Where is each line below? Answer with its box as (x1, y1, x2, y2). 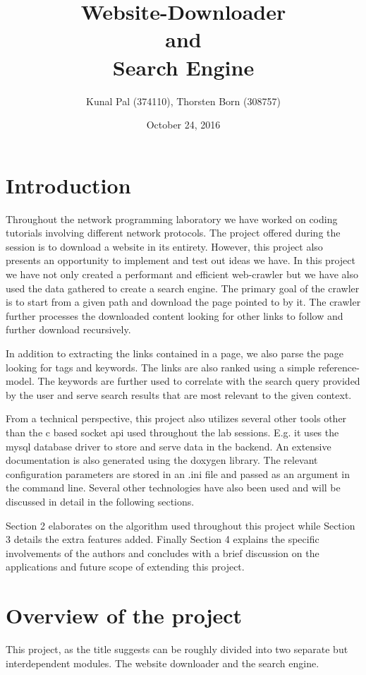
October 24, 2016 (146, 117, 221, 132)
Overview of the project (6, 601, 243, 630)
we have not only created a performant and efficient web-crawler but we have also (6, 267, 358, 281)
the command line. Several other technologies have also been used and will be (6, 480, 341, 495)
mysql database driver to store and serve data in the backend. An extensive (6, 438, 331, 453)
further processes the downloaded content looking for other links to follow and (6, 308, 343, 323)
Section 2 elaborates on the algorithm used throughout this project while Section (6, 518, 355, 532)
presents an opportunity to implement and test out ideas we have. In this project (6, 253, 355, 268)
